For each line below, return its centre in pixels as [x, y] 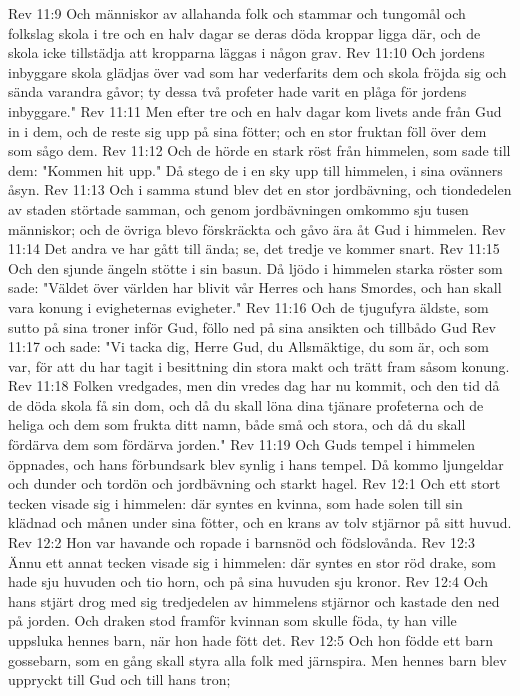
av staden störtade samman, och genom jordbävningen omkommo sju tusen [238, 208]
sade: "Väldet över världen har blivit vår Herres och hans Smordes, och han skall [255, 287]
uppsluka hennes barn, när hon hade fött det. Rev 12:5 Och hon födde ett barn [251, 640]
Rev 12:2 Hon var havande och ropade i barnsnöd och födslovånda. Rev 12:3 [241, 542]
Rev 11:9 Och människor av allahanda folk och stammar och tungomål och [237, 13]
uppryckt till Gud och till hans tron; [119, 679]
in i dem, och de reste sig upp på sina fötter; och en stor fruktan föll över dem [247, 130]
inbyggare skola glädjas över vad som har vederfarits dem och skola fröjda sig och [257, 71]
